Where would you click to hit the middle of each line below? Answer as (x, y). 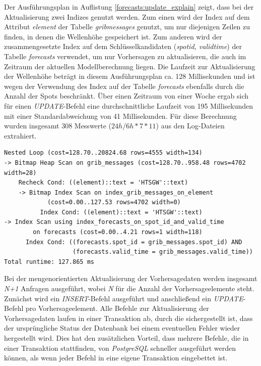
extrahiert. (20, 135)
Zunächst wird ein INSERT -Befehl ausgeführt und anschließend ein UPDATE (124, 298)
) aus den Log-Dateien (190, 126)
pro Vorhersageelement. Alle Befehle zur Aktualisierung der (117, 308)
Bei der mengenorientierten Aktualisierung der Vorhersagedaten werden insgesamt (131, 278)
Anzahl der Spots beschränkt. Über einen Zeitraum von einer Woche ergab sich (126, 96)
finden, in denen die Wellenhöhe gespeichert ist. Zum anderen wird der (113, 36)
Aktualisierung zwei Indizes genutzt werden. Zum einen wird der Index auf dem (127, 16)
